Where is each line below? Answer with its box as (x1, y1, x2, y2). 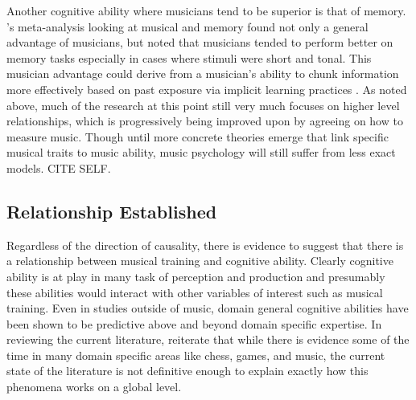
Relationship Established (6, 198, 217, 223)
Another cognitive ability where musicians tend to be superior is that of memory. (6, 2, 406, 18)
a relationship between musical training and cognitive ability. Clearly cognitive (6, 252, 393, 269)
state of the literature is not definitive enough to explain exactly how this (6, 362, 369, 379)
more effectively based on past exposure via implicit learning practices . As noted (6, 80, 407, 97)
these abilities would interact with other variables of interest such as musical (6, 284, 383, 300)
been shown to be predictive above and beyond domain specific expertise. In (6, 315, 382, 332)
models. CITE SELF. (6, 159, 111, 176)
